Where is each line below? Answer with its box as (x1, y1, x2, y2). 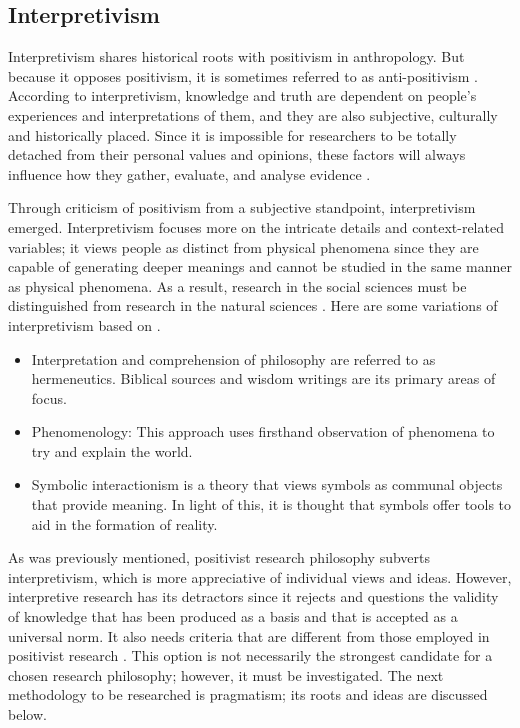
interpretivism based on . (8, 314, 161, 335)
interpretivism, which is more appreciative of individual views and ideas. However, (8, 566, 512, 587)
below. (8, 704, 47, 725)
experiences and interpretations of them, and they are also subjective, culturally (8, 104, 498, 125)
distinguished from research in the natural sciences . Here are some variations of (8, 295, 498, 316)
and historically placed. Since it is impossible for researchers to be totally (8, 124, 457, 145)
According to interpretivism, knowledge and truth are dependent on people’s (8, 85, 477, 106)
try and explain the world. (31, 440, 193, 461)
